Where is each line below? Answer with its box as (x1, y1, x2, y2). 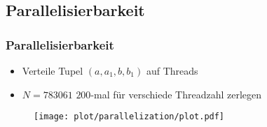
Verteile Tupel (22, 63, 83, 77)
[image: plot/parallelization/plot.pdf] (34, 112, 225, 122)
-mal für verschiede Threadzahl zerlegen (90, 87, 262, 101)
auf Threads (146, 63, 198, 77)
